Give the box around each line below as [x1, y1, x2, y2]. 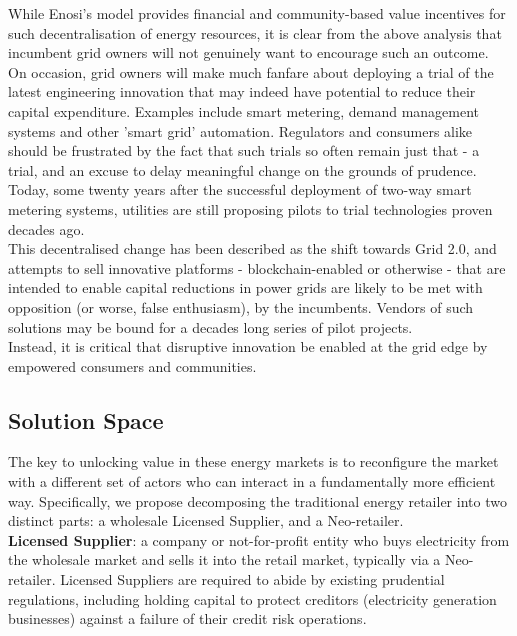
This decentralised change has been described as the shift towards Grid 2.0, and [8, 238, 497, 259]
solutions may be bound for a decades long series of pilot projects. [8, 316, 413, 337]
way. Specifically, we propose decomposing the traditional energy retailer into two [8, 490, 507, 511]
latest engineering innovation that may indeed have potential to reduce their [8, 81, 476, 102]
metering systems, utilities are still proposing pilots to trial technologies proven [8, 198, 493, 219]
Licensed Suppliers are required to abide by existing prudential [60, 569, 445, 590]
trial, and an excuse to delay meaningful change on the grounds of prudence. [8, 159, 477, 180]
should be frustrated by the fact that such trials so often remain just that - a [8, 140, 480, 161]
